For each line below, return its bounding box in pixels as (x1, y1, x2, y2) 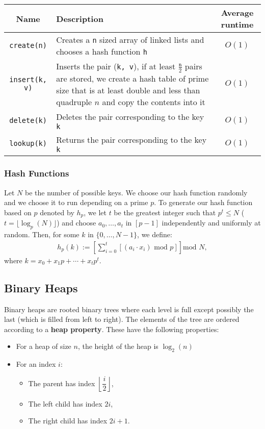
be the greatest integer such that (114, 207, 216, 217)
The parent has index (28, 377, 95, 388)
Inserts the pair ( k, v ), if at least (56, 60, 176, 72)
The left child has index (28, 398, 102, 409)
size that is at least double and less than (56, 84, 200, 96)
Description (56, 12, 103, 24)
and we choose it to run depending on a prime (4, 197, 148, 208)
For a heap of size (16, 341, 71, 351)
